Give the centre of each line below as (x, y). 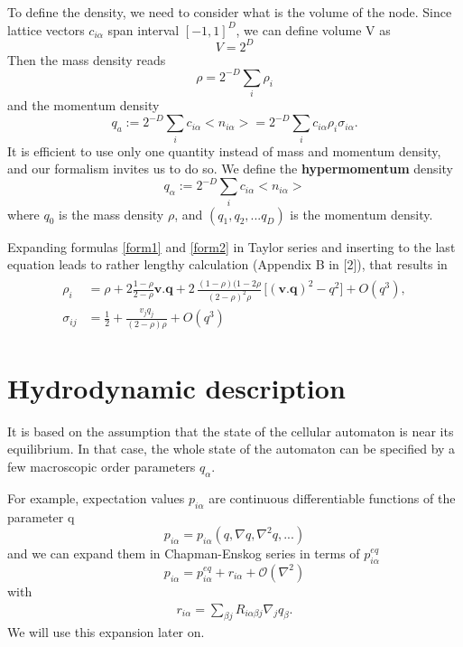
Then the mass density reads (87, 59)
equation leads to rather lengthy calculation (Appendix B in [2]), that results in (227, 264)
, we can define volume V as (313, 29)
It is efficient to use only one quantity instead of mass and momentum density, (224, 150)
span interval (144, 29)
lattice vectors (46, 29)
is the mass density (111, 214)
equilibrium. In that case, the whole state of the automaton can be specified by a (231, 449)
